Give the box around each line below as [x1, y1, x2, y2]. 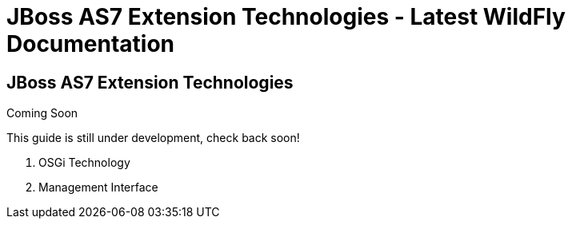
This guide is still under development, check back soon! [6, 131, 300, 145]
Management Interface [38, 180, 158, 195]
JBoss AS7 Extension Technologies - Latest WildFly [6, 3, 566, 30]
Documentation [6, 30, 175, 57]
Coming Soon [6, 106, 78, 120]
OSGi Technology [38, 156, 130, 170]
